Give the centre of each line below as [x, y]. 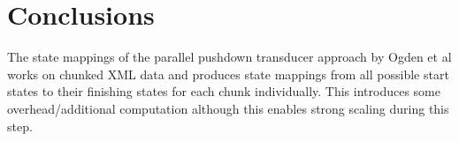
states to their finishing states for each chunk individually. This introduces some [224, 91]
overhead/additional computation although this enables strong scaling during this [228, 108]
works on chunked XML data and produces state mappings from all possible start [228, 74]
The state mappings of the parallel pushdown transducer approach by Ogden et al [229, 57]
